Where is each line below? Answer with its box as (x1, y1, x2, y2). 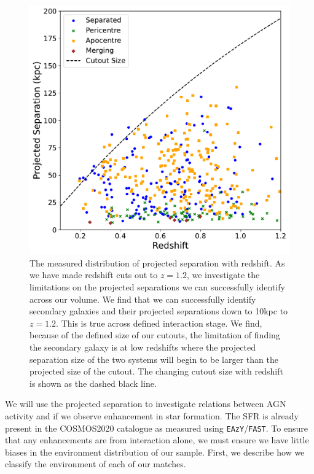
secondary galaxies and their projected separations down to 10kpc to (29, 305, 288, 317)
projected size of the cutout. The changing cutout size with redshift (29, 365, 283, 378)
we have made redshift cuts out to (29, 268, 158, 281)
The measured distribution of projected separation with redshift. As (29, 256, 285, 269)
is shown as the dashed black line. (29, 376, 157, 389)
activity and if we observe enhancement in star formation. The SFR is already (5, 409, 299, 422)
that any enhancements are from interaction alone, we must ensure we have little (5, 433, 309, 446)
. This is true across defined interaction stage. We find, (56, 316, 262, 329)
